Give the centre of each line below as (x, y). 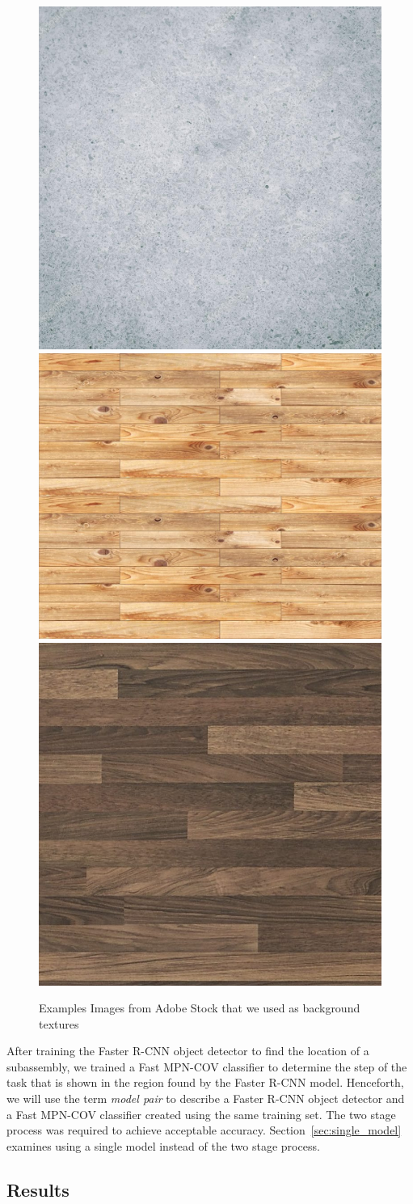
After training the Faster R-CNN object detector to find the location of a (188, 1051)
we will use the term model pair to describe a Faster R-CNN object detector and (206, 1098)
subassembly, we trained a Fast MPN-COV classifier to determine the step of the (207, 1066)
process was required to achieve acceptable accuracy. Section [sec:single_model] (204, 1130)
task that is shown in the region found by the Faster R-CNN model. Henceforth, (205, 1082)
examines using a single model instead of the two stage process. (163, 1145)
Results (38, 1189)
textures (59, 1023)
